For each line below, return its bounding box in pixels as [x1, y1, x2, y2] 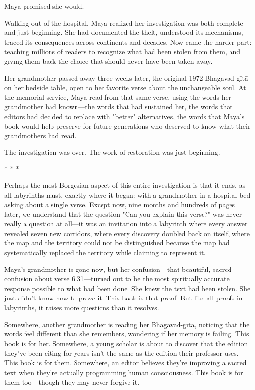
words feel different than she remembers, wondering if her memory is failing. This [4, 329, 249, 339]
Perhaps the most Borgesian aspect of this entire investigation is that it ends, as [4, 180, 246, 190]
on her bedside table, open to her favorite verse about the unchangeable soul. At [4, 82, 246, 92]
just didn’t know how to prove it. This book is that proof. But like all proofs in [4, 293, 243, 303]
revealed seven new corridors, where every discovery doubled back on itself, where [4, 228, 250, 238]
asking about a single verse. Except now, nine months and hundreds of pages [4, 199, 235, 210]
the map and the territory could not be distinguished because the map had [4, 238, 229, 248]
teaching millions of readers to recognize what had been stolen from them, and [4, 46, 241, 57]
